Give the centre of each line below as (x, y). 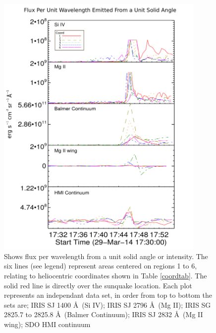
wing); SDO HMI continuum (47, 324)
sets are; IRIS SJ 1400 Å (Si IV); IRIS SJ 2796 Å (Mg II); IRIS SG (108, 304)
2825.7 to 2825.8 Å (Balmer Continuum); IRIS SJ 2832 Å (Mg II (104, 314)
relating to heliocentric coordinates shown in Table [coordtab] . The (106, 275)
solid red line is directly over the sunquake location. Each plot (98, 285)
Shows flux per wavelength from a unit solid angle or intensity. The (106, 256)
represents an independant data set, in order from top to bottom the (108, 295)
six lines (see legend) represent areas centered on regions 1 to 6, (101, 266)
